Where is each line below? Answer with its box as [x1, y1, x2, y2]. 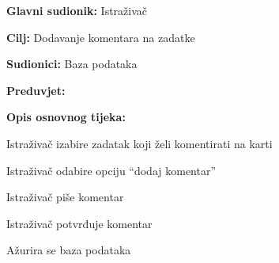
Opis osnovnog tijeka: [6, 109, 126, 125]
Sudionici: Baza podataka [6, 55, 138, 72]
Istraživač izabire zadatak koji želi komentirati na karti [6, 135, 273, 151]
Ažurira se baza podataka [6, 242, 131, 258]
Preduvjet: [6, 82, 66, 98]
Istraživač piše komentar [6, 189, 124, 205]
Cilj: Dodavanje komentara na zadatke [6, 29, 195, 45]
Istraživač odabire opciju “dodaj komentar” [6, 162, 217, 178]
